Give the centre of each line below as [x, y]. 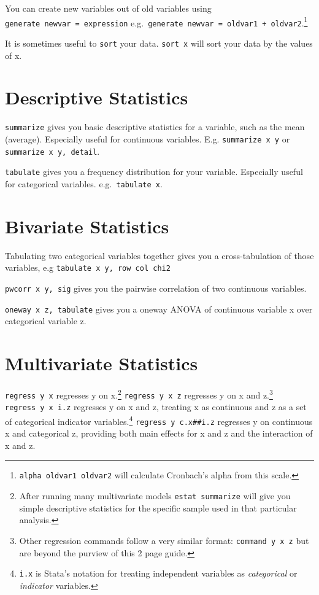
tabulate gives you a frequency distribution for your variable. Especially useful [154, 172]
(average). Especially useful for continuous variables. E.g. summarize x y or [148, 138]
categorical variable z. [46, 321]
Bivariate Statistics [87, 226]
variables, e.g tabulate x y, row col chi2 [88, 267]
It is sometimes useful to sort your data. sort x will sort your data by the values [159, 43]
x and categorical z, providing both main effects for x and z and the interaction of [159, 433]
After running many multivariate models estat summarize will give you [155, 496]
